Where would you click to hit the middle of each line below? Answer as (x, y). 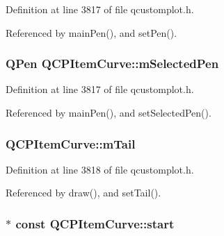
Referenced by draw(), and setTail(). (83, 193)
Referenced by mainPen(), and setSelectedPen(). (109, 112)
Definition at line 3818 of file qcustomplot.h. (100, 169)
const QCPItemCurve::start (95, 223)
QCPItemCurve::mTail (71, 143)
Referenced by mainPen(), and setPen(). (91, 32)
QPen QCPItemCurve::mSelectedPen (112, 64)
